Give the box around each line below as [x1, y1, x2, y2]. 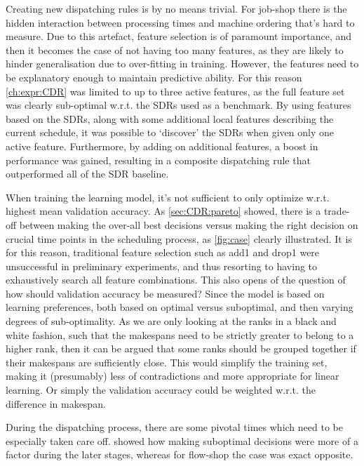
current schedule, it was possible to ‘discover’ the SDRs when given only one [6, 125, 334, 140]
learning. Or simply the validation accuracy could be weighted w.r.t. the [6, 382, 316, 397]
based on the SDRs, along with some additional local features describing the [6, 111, 334, 126]
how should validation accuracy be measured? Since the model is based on [6, 286, 325, 300]
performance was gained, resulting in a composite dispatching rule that [6, 152, 311, 167]
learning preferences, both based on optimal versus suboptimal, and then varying [6, 300, 353, 314]
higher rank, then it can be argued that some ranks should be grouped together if [6, 341, 356, 356]
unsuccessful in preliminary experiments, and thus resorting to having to [6, 258, 318, 273]
